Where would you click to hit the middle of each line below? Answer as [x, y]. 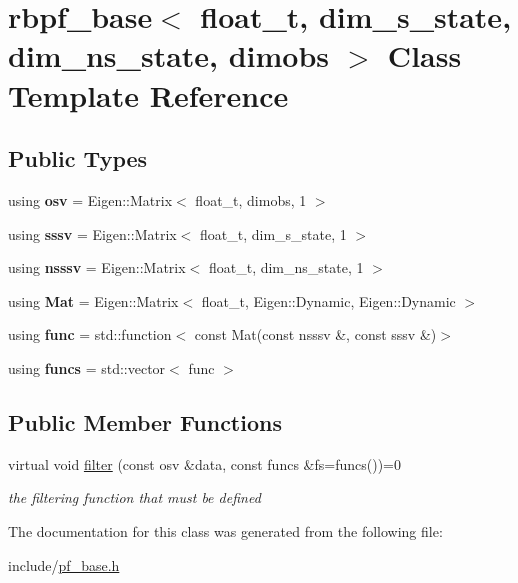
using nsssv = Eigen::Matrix [97, 267]
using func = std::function [90, 334]
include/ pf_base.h [64, 564]
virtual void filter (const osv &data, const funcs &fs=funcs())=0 [204, 463]
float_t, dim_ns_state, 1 [286, 267]
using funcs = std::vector [87, 367]
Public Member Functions [145, 421]
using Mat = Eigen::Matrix [93, 300]
